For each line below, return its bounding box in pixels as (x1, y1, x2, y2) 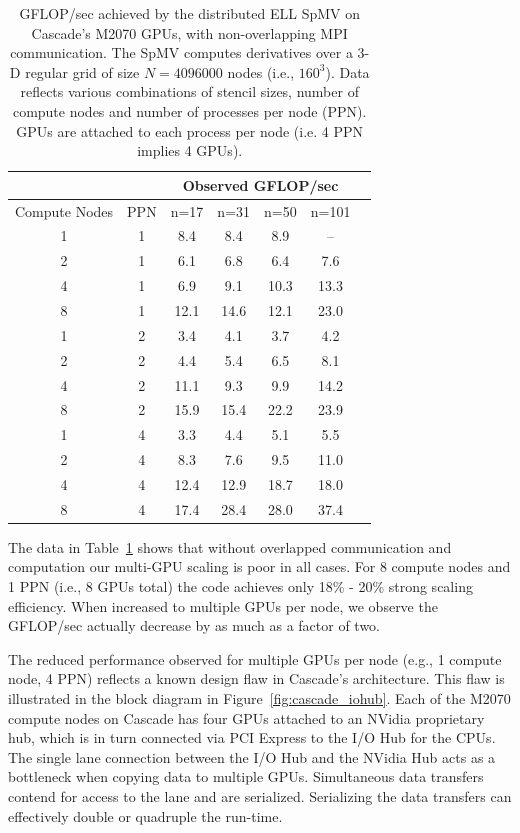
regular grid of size (25, 61, 140, 82)
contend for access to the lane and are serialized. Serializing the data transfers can (8, 785, 512, 806)
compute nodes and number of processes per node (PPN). (12, 100, 367, 121)
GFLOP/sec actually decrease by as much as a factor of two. (8, 615, 381, 636)
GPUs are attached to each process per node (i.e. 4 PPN (16, 120, 364, 141)
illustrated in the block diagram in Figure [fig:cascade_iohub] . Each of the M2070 (8, 687, 511, 708)
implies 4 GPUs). (137, 140, 243, 161)
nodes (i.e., (227, 61, 295, 82)
